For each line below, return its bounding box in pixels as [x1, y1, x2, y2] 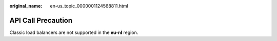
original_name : [9, 3, 43, 9]
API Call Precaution [9, 16, 73, 25]
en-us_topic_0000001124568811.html [50, 3, 128, 9]
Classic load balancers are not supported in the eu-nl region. [9, 29, 138, 35]
